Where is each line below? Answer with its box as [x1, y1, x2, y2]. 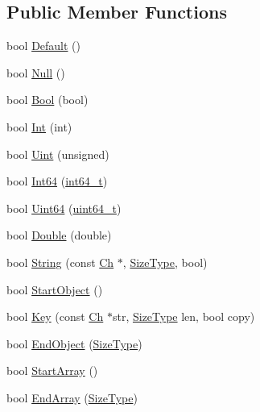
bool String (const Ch [6, 253, 114, 270]
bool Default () [6, 37, 81, 54]
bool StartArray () [6, 362, 98, 379]
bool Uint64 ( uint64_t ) [6, 199, 122, 216]
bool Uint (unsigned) [6, 145, 109, 162]
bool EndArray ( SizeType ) [6, 389, 138, 406]
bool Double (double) [6, 227, 112, 243]
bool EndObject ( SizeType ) [6, 335, 142, 352]
